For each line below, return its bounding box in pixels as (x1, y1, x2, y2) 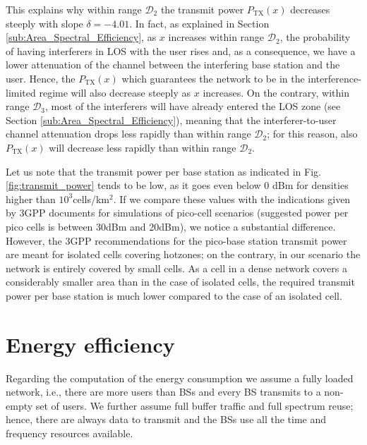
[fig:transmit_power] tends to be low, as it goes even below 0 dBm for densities (6, 178, 349, 193)
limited (6, 85, 36, 99)
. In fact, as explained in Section (129, 16, 270, 30)
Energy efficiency (6, 329, 175, 358)
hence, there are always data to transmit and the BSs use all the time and (6, 412, 327, 427)
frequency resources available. (6, 425, 133, 440)
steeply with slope (6, 16, 83, 30)
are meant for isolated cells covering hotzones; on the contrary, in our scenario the (6, 247, 361, 262)
